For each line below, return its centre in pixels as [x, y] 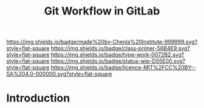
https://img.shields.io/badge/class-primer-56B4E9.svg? [120, 48]
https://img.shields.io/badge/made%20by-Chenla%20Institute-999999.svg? [102, 42]
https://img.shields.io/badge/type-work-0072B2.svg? [117, 55]
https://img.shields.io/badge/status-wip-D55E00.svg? [118, 61]
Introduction [38, 98]
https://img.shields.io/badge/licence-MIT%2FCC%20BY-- [123, 68]
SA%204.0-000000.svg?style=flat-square [59, 74]
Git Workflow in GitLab [102, 11]
